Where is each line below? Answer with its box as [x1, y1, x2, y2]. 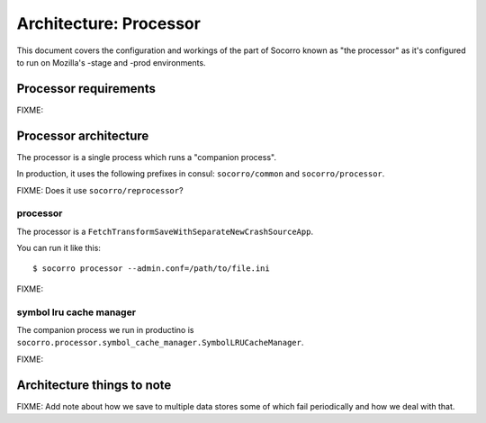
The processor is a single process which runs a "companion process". [16, 151, 276, 162]
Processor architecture [16, 128, 149, 143]
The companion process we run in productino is [16, 324, 194, 335]
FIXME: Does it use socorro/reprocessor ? [16, 184, 184, 195]
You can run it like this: [16, 243, 101, 254]
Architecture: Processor [16, 13, 202, 33]
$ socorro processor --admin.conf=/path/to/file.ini [32, 264, 270, 274]
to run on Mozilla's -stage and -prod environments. [16, 57, 206, 67]
